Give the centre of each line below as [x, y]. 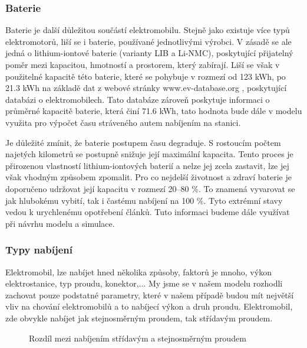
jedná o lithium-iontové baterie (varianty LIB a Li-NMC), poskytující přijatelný [149, 53]
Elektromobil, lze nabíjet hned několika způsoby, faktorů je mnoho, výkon [138, 271]
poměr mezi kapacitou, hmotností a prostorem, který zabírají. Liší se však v [143, 64]
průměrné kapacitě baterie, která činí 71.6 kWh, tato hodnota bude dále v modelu [154, 111]
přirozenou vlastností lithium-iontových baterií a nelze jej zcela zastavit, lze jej [147, 165]
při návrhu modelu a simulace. [60, 223]
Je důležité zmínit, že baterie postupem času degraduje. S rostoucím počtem [143, 142]
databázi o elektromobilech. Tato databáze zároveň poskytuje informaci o [138, 99]
